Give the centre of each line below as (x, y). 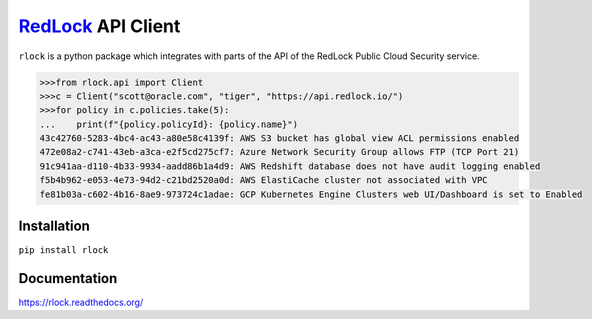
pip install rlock (63, 250)
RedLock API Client (99, 26)
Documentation (68, 278)
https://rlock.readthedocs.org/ (81, 302)
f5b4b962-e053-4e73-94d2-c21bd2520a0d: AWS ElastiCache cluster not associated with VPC (264, 180)
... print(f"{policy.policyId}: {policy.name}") (169, 124)
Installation (54, 226)
